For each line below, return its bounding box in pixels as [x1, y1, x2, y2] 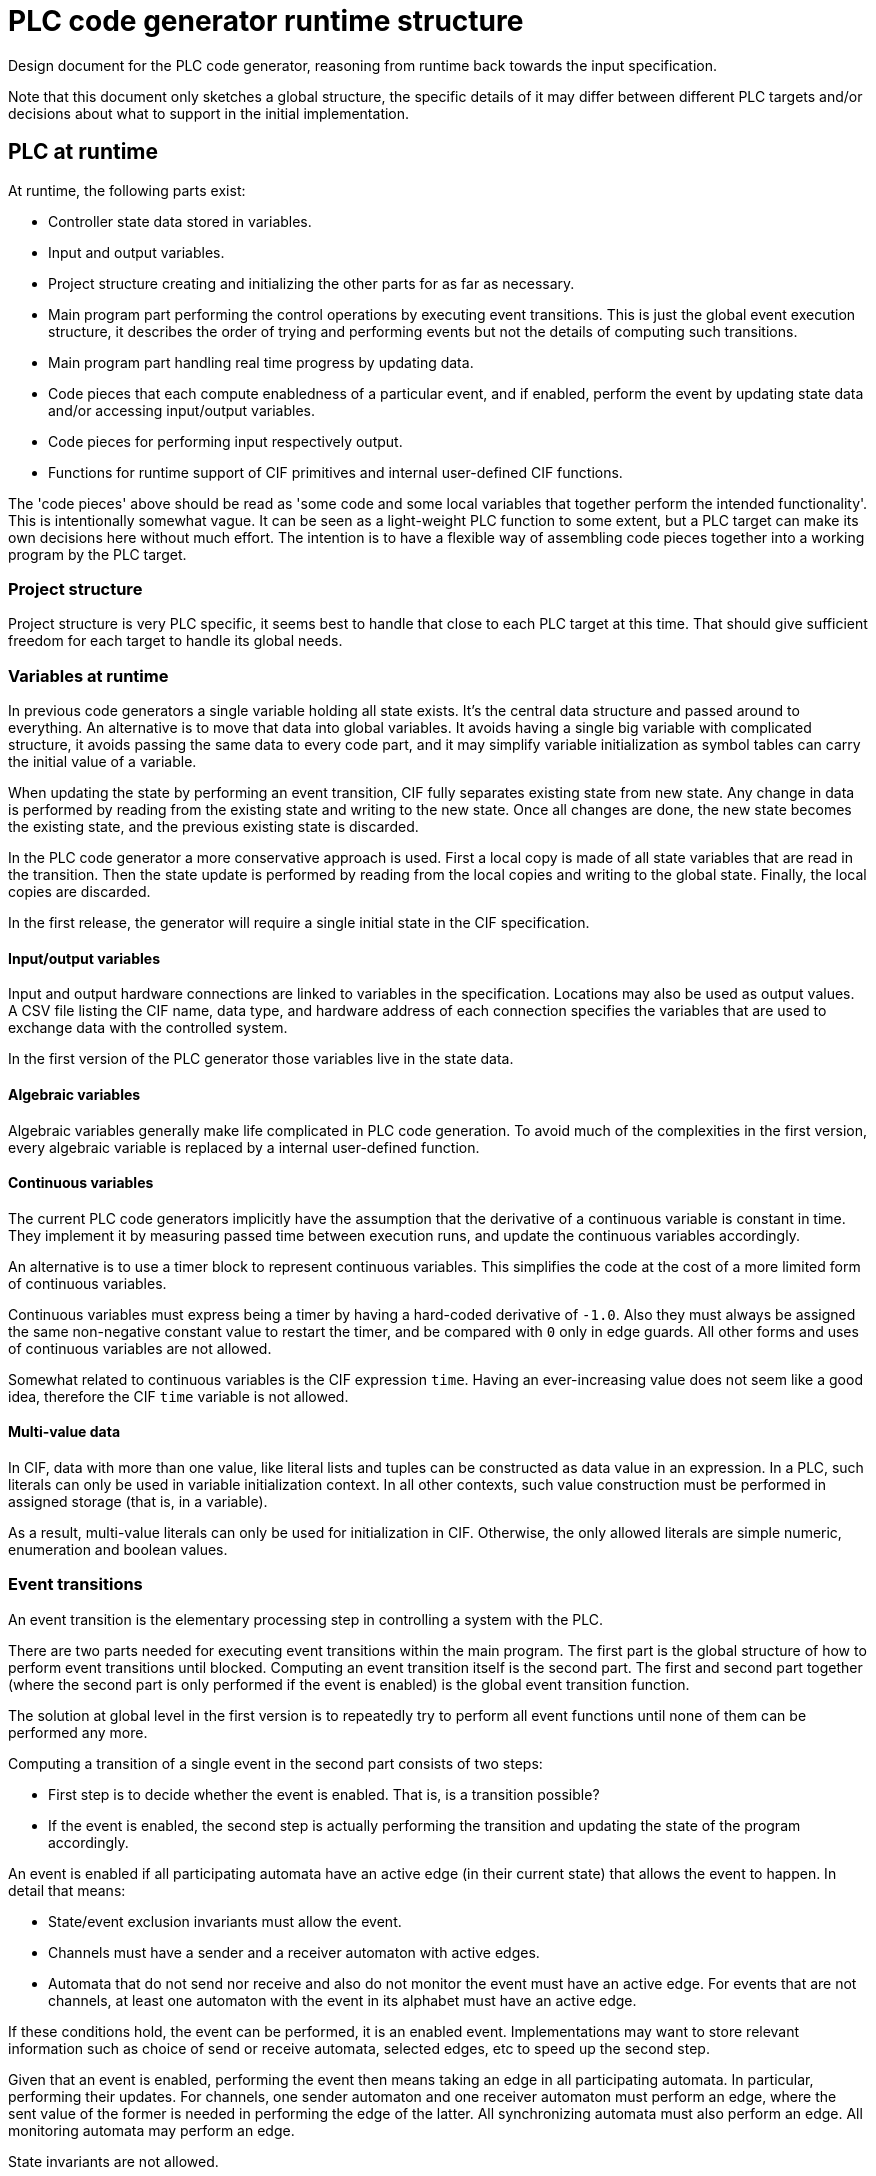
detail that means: [8, 1881, 126, 1899]
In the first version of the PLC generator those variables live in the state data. [8, 1050, 514, 1068]
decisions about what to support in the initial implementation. [8, 104, 410, 122]
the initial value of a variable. [8, 753, 197, 771]
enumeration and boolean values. [8, 1540, 228, 1558]
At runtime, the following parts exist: [8, 181, 246, 199]
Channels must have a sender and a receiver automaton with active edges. [48, 1943, 540, 1961]
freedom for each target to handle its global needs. [8, 632, 343, 650]
